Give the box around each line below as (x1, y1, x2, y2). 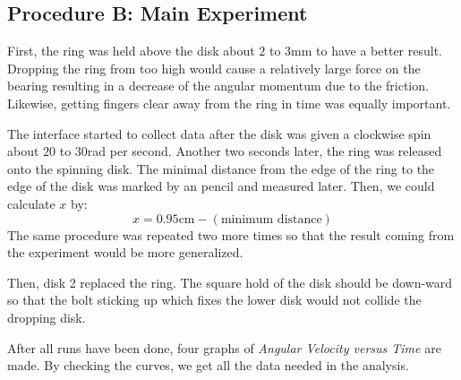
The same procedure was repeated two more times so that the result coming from (7, 225, 455, 244)
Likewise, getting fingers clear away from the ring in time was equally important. (7, 93, 451, 112)
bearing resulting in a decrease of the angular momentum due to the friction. (7, 76, 429, 95)
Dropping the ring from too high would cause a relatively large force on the (7, 58, 421, 77)
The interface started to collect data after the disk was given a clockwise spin (7, 124, 431, 142)
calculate (7, 194, 55, 212)
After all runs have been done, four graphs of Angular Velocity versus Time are (7, 338, 441, 357)
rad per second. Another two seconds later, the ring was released (87, 142, 442, 160)
